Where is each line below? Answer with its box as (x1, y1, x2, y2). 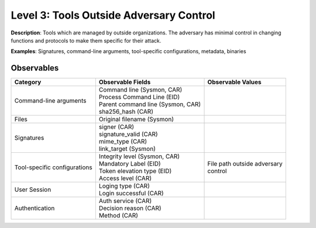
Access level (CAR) (98, 174, 152, 183)
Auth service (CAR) (98, 197, 152, 205)
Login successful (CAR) (98, 190, 164, 198)
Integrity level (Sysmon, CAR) (98, 152, 180, 160)
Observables (11, 63, 59, 73)
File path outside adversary (207, 160, 283, 168)
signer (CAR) (98, 123, 135, 131)
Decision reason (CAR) (98, 204, 162, 212)
